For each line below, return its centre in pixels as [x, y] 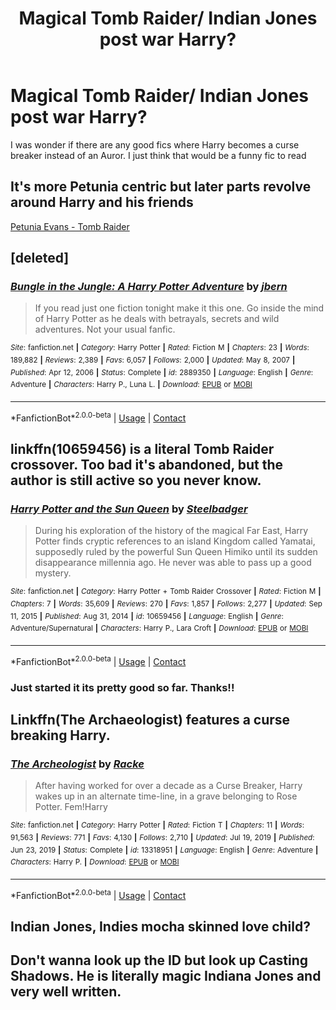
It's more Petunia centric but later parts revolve [161, 187]
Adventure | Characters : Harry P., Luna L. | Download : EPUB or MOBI [131, 385]
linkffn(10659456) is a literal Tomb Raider [142, 449]
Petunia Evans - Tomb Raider [70, 226]
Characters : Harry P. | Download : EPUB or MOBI [95, 862]
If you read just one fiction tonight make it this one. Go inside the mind [179, 308]
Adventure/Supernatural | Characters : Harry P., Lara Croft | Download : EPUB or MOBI [159, 628]
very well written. [66, 992]
